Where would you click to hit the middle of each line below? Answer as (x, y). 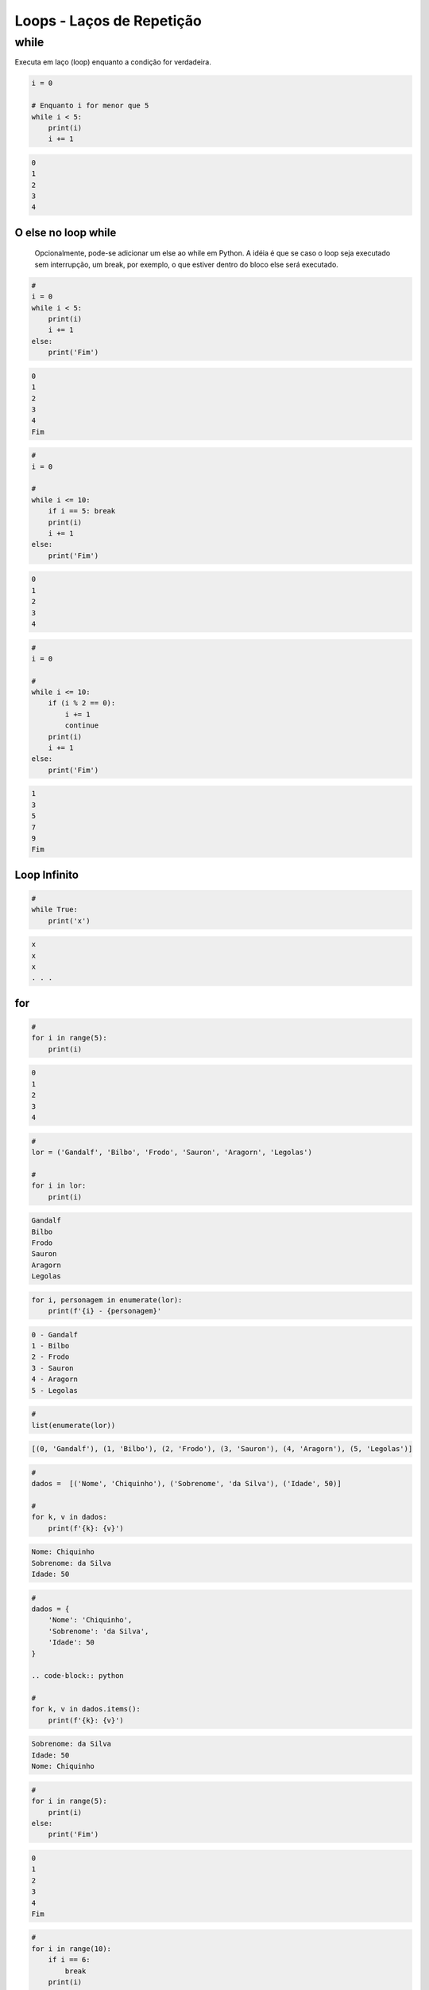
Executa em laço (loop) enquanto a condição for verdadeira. (113, 62)
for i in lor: (59, 1186)
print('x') (69, 921)
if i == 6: (69, 1960)
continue (82, 726)
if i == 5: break (82, 511)
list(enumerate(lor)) (73, 1425)
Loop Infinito (47, 874)
